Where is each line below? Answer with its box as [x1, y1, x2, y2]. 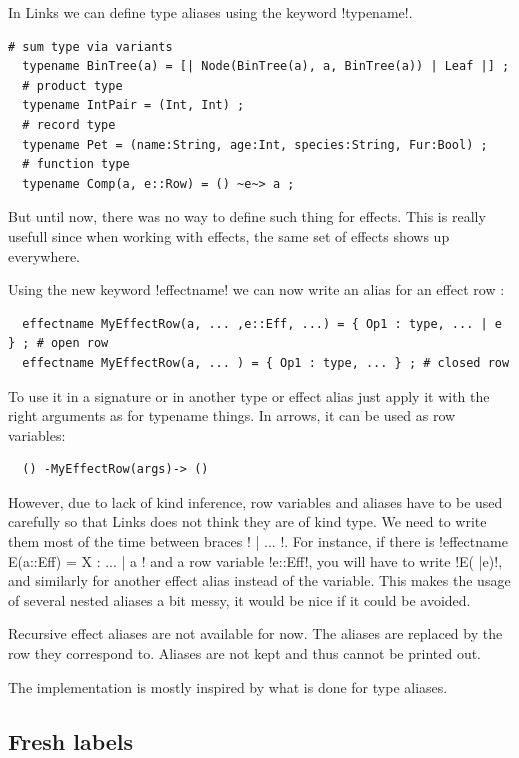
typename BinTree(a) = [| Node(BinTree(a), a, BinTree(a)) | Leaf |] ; [22, 59, 510, 74]
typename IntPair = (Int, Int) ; [22, 98, 245, 113]
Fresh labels [8, 725, 134, 756]
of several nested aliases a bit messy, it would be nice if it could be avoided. [8, 589, 471, 610]
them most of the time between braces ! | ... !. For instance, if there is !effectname [8, 531, 508, 552]
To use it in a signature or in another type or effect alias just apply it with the [8, 385, 490, 406]
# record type [22, 117, 116, 132]
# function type [22, 157, 130, 172]
